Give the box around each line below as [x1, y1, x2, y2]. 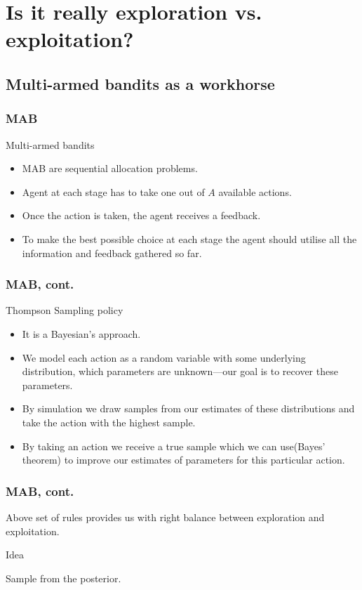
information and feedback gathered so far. [22, 245, 202, 260]
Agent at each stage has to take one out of [22, 184, 205, 199]
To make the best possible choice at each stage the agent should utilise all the [22, 231, 357, 246]
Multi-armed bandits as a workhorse [6, 72, 275, 94]
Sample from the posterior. [6, 570, 121, 585]
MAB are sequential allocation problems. [22, 161, 198, 176]
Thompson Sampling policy [6, 303, 123, 317]
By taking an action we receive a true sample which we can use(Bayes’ [22, 438, 326, 453]
